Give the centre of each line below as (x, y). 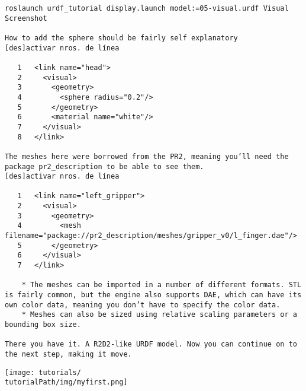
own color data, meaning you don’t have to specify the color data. (143, 305)
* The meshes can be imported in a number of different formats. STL (162, 285)
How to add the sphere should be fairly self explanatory (121, 38)
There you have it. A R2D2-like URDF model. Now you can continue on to (151, 344)
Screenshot (26, 18)
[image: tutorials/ (43, 372)
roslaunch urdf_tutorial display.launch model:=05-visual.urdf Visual (147, 8)
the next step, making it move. (68, 354)
